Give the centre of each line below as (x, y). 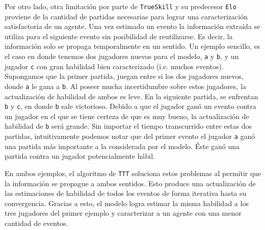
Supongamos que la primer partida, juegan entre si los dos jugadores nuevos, (124, 76)
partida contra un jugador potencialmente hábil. (80, 156)
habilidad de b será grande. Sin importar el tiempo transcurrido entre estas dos (128, 126)
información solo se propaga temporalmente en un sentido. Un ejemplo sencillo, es (132, 46)
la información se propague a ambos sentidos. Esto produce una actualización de (130, 183)
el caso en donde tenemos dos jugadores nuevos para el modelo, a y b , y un (122, 56)
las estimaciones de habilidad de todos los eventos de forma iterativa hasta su (126, 193)
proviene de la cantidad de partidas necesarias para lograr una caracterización (126, 16)
